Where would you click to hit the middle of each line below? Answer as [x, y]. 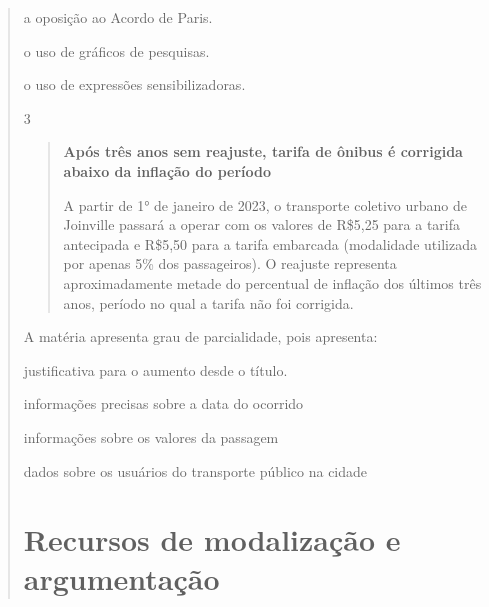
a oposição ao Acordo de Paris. [118, 17]
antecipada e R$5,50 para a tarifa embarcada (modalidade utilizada [270, 243]
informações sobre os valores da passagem [151, 436]
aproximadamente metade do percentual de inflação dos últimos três [272, 282]
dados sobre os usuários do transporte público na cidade [195, 470]
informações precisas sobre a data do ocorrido [163, 403]
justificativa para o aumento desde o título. [155, 369]
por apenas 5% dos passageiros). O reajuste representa [230, 263]
